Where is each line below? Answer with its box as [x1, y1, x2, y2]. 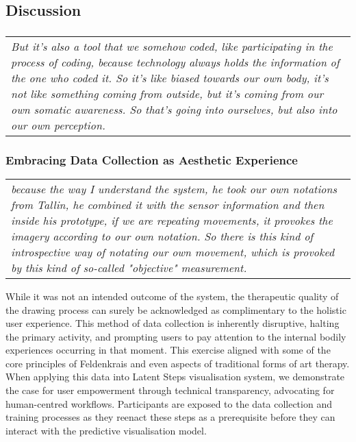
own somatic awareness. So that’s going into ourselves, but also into [11, 101, 338, 117]
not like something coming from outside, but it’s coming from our [11, 85, 324, 101]
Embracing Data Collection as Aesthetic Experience [5, 151, 298, 168]
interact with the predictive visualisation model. [5, 423, 207, 437]
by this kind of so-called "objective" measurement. [11, 259, 247, 275]
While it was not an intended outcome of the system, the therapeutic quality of [5, 288, 339, 303]
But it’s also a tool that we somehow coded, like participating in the [11, 38, 333, 54]
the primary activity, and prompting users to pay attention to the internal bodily [5, 329, 346, 343]
